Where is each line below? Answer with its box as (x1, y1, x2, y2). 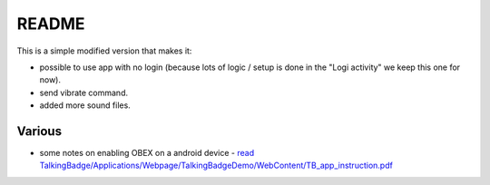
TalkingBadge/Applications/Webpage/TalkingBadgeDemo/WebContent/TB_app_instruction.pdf (39, 160, 394, 171)
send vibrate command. (39, 87, 129, 98)
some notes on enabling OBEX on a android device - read (39, 148, 254, 159)
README (16, 14, 85, 34)
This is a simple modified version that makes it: (16, 45, 192, 56)
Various (16, 123, 63, 139)
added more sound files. (39, 100, 131, 111)
